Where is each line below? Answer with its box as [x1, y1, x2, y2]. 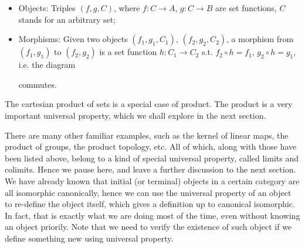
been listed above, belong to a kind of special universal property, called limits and [5, 151, 299, 164]
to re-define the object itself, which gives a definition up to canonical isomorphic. [5, 198, 295, 210]
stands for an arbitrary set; [18, 13, 116, 25]
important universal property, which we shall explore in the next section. [5, 109, 266, 121]
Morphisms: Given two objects [18, 33, 128, 45]
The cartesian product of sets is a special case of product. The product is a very [5, 98, 293, 110]
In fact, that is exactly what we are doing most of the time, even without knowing [5, 209, 300, 221]
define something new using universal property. [5, 232, 174, 244]
